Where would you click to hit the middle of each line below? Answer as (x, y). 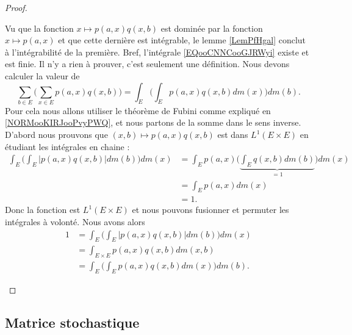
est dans (233, 135)
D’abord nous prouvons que (56, 135)
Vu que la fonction (39, 28)
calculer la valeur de (42, 75)
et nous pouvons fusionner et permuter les (210, 210)
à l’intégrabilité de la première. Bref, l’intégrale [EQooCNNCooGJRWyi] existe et (157, 52)
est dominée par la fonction (212, 28)
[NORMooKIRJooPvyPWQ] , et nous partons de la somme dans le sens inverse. (153, 122)
